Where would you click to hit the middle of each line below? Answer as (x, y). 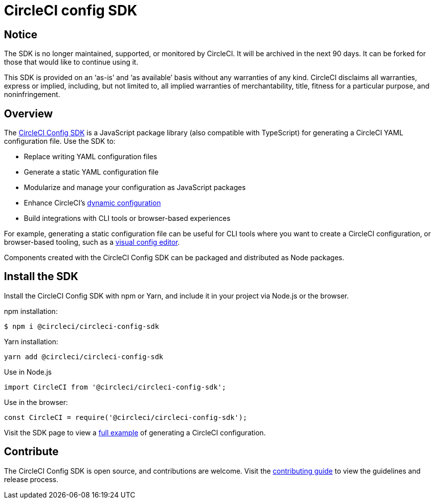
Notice (21, 34)
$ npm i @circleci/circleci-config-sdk (82, 326)
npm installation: (31, 311)
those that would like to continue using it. (71, 62)
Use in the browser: (36, 402)
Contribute (31, 452)
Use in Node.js (28, 372)
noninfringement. (32, 95)
